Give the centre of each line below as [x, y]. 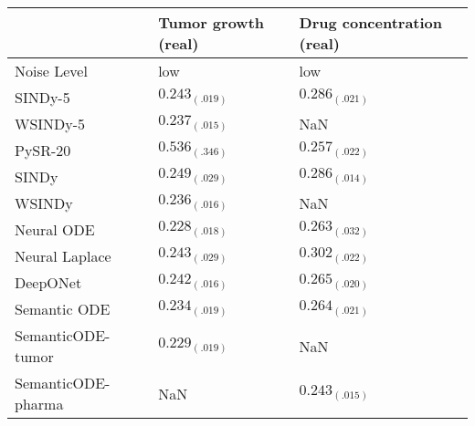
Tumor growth [211, 22]
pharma [39, 404]
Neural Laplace [63, 256]
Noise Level [51, 71]
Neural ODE [55, 229]
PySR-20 [43, 150]
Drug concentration [371, 22]
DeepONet [48, 282]
